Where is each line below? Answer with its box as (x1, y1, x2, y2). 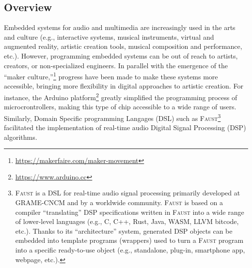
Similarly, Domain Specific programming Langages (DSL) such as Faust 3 (4, 111, 221, 123)
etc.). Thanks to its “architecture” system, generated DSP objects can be (15, 225, 233, 236)
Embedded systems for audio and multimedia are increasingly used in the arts (4, 22, 236, 32)
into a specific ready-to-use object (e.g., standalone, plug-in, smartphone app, (15, 245, 245, 255)
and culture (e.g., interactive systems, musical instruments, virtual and (4, 31, 214, 42)
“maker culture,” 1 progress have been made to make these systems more (4, 70, 218, 81)
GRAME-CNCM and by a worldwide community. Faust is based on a (15, 197, 223, 208)
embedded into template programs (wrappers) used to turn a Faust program (15, 235, 244, 245)
